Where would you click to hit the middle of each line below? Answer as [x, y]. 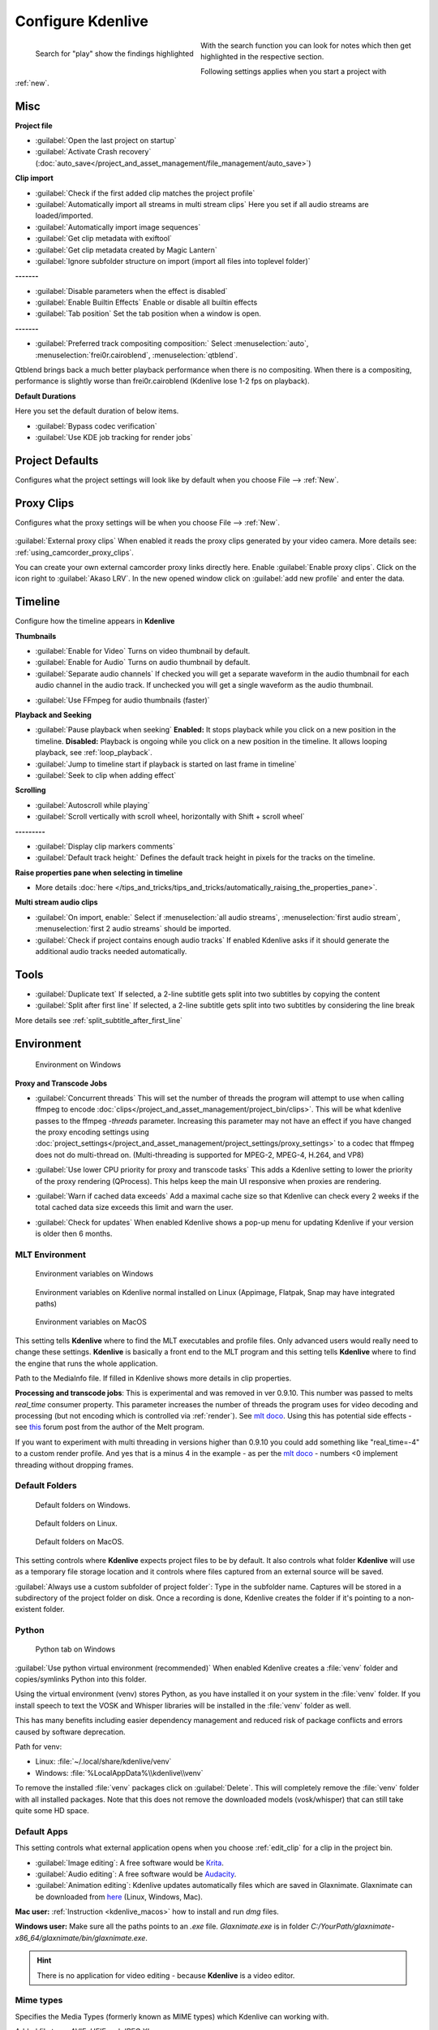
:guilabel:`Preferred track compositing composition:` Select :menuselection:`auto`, [172, 343]
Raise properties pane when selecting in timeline [99, 872]
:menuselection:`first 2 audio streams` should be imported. [133, 929]
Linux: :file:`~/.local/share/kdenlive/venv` [103, 1761]
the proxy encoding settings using [92, 1132]
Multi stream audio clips [56, 902]
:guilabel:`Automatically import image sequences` [118, 227]
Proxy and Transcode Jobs [61, 1083]
